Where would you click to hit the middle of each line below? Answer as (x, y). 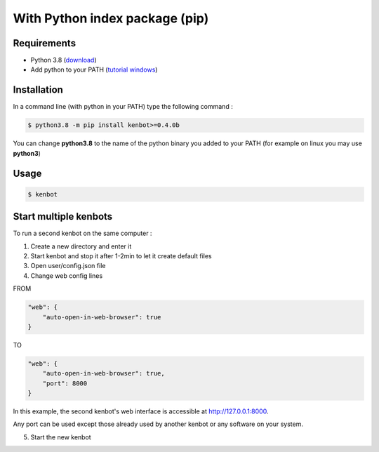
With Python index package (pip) (111, 18)
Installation (38, 90)
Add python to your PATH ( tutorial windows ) (94, 69)
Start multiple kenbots (63, 217)
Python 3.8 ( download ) (64, 60)
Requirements (45, 43)
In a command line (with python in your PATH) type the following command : (123, 107)
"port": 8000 (65, 383)
